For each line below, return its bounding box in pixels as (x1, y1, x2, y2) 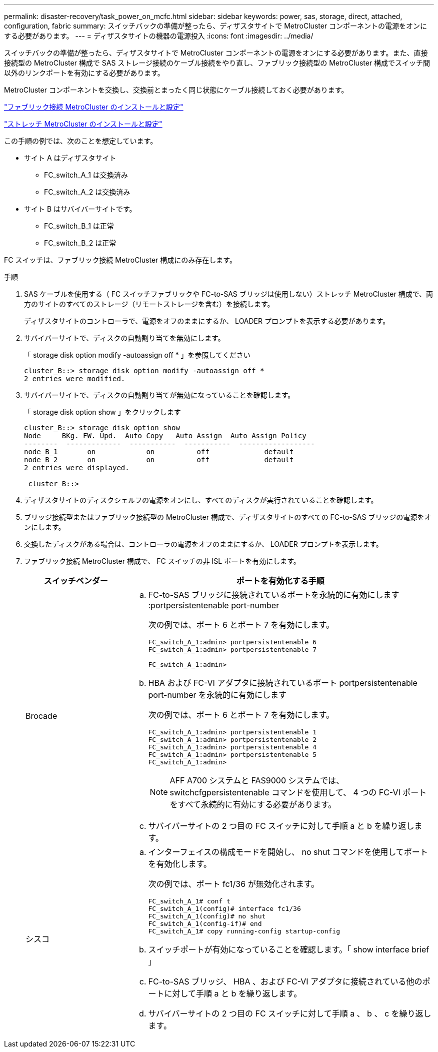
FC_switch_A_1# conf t (148, 897, 230, 905)
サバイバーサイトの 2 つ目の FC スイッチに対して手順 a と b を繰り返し (148, 821, 414, 831)
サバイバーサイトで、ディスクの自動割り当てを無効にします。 (24, 334, 225, 342)
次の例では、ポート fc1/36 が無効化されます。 (148, 879, 319, 889)
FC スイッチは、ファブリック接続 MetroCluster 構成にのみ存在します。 (4, 256, 236, 264)
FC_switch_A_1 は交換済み (44, 171, 128, 179)
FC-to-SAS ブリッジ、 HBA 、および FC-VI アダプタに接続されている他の (148, 976, 422, 986)
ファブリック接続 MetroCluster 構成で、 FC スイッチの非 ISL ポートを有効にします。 (24, 557, 300, 565)
